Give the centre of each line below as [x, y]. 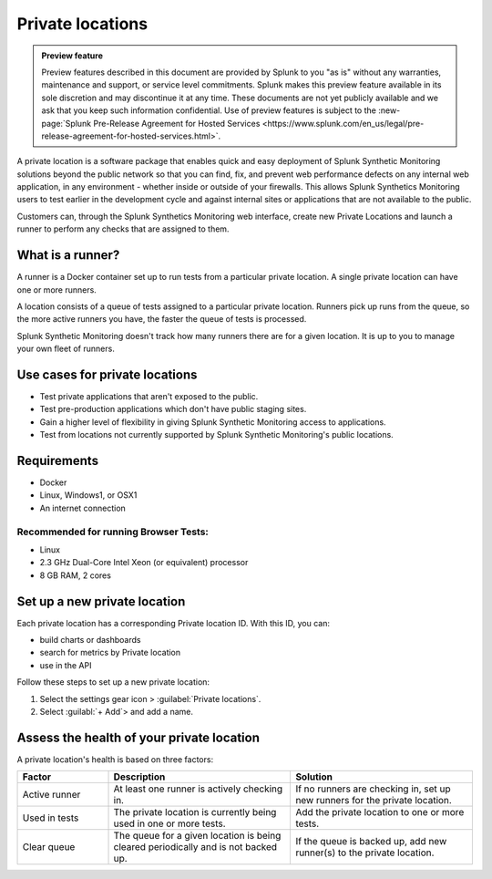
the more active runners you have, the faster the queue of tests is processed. [162, 319]
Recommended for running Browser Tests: [113, 532]
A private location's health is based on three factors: [115, 759]
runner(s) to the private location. [365, 853]
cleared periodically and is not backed [195, 847]
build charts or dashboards [90, 640]
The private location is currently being [195, 812]
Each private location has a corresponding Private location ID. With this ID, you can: [173, 623]
